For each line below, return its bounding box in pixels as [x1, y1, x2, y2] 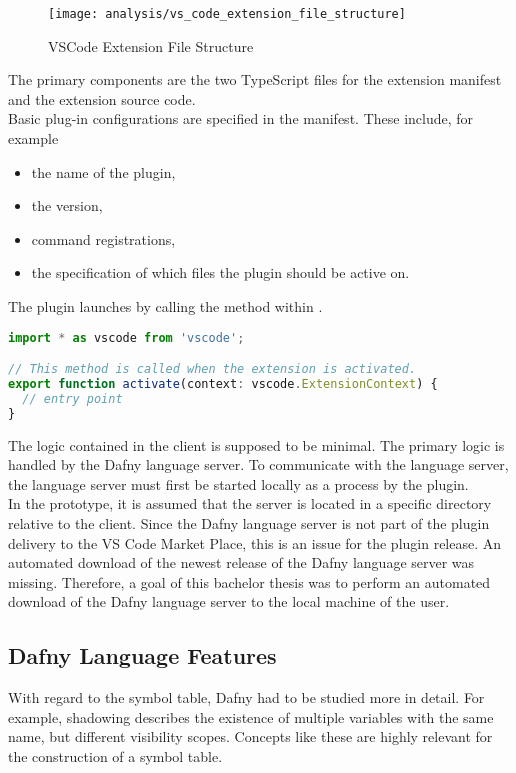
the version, [31, 195, 103, 216]
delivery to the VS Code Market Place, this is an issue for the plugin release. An [8, 532, 502, 553]
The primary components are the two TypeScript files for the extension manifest [8, 69, 502, 90]
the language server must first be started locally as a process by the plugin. [8, 473, 469, 494]
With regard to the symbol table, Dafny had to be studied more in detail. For [8, 687, 485, 708]
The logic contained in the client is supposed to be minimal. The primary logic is [8, 434, 505, 455]
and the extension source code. [8, 88, 196, 109]
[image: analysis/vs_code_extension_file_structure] [48, 7, 406, 21]
